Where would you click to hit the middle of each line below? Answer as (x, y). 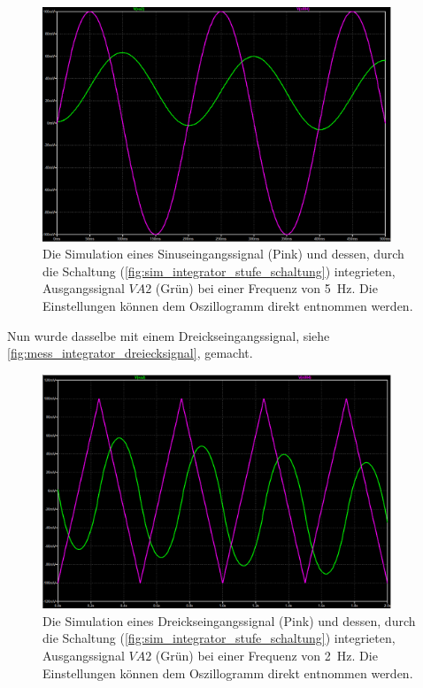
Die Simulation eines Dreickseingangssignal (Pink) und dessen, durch (229, 620)
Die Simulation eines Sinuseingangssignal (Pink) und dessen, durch (223, 254)
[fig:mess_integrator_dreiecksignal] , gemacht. (130, 353)
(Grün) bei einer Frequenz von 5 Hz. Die (266, 288)
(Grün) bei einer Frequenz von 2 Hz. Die (266, 656)
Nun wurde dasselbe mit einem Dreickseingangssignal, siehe (169, 335)
